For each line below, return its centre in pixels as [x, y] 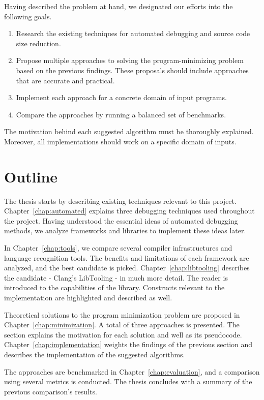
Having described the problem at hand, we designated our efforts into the [119, 6]
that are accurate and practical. [65, 80]
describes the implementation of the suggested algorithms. [95, 354]
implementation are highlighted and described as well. [88, 297]
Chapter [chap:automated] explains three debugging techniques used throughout [129, 211]
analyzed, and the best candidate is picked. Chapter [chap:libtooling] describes [127, 268]
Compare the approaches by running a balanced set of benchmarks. [121, 114]
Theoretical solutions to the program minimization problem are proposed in [122, 314]
